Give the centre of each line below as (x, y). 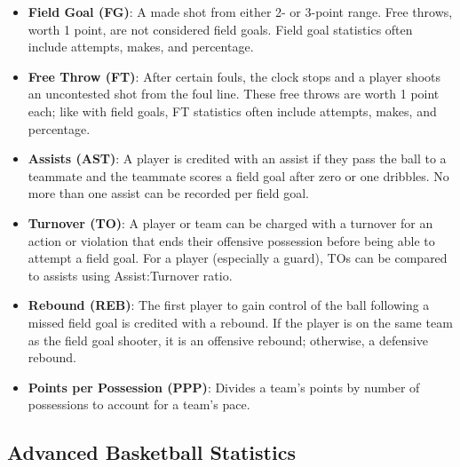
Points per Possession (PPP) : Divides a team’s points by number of (224, 387)
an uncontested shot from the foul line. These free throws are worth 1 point (234, 94)
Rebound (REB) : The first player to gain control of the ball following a (229, 305)
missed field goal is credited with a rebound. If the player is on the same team (240, 322)
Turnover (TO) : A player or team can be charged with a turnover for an (230, 222)
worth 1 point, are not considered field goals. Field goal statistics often (220, 29)
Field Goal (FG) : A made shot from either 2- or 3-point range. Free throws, (240, 12)
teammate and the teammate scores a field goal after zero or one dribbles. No (238, 175)
